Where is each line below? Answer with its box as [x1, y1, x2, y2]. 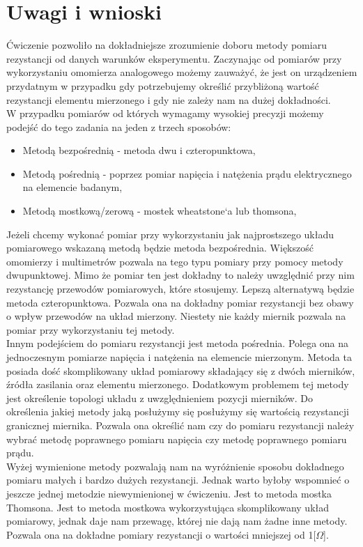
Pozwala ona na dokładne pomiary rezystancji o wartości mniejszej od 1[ [6, 527, 316, 541]
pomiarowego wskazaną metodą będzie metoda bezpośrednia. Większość [6, 240, 314, 255]
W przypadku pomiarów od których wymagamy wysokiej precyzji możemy [6, 106, 324, 121]
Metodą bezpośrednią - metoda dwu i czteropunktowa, [22, 143, 256, 157]
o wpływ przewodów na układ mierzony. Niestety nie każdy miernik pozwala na [6, 309, 346, 323]
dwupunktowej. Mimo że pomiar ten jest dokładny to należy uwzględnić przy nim [6, 268, 355, 282]
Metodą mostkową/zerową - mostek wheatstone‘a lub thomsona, [22, 203, 297, 218]
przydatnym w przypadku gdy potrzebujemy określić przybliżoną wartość [6, 78, 319, 93]
